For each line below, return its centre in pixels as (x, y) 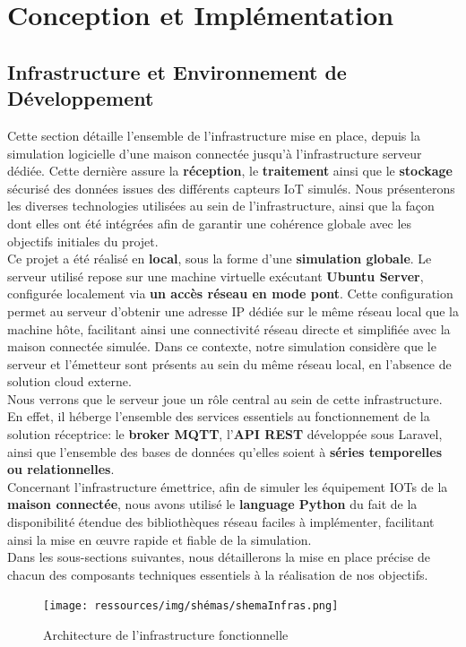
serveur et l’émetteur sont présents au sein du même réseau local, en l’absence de (229, 363)
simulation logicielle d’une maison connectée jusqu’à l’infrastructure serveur (215, 153)
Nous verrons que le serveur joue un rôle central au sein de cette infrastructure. (225, 398)
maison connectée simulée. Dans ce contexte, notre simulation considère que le (222, 346)
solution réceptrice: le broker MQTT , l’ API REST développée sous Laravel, (225, 434)
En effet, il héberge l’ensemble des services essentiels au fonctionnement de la (219, 416)
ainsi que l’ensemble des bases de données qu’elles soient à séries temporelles (224, 451)
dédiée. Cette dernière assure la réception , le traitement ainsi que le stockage (230, 171)
